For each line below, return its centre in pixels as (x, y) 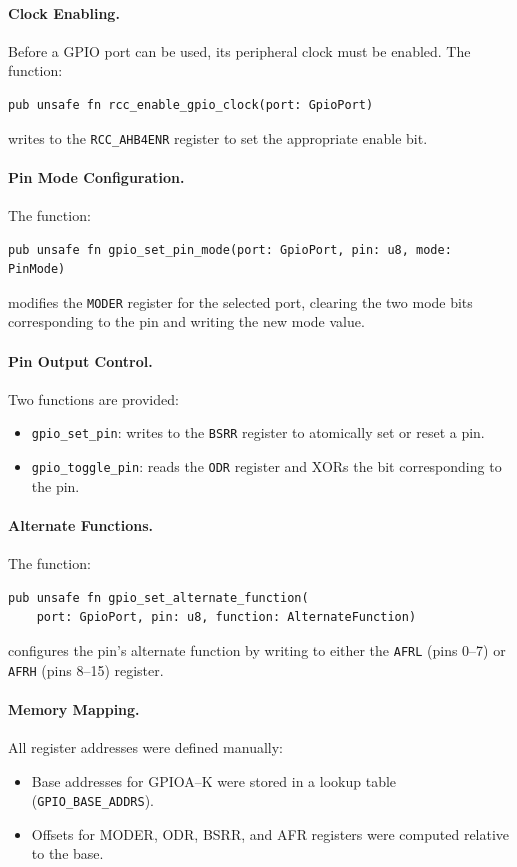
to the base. (67, 853)
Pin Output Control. (80, 360)
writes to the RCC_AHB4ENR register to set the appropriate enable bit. (218, 137)
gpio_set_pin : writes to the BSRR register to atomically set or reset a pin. (258, 432)
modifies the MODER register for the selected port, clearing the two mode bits (240, 301)
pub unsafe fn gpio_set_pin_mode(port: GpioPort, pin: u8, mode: (230, 249)
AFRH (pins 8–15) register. (86, 669)
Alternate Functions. (81, 524)
